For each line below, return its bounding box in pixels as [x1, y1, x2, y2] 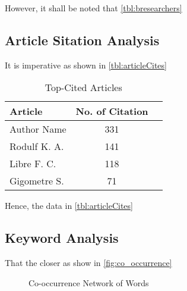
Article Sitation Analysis [5, 30, 160, 49]
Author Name [9, 122, 66, 136]
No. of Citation [75, 104, 148, 118]
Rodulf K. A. [9, 139, 64, 154]
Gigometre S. [9, 174, 64, 188]
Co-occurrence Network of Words [28, 276, 149, 289]
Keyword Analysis [5, 229, 119, 247]
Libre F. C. [9, 157, 56, 171]
